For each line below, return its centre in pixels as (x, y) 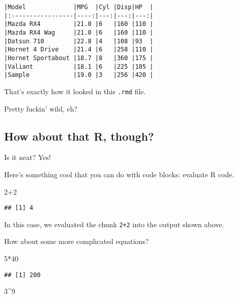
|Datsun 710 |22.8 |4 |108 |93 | (79, 41)
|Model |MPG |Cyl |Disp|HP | (79, 7)
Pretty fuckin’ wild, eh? (41, 108)
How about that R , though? (79, 136)
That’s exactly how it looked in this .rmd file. (75, 91)
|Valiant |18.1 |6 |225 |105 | (79, 66)
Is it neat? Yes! (27, 157)
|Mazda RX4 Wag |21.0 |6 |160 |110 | (79, 32)
